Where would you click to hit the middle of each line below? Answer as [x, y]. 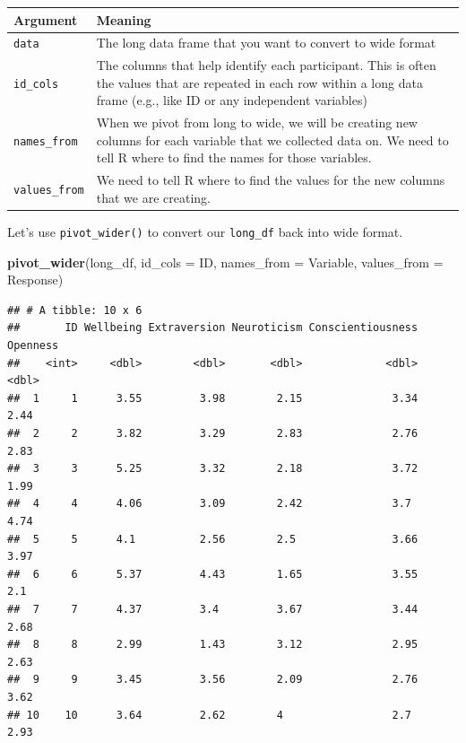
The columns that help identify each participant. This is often [266, 65]
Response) [35, 280]
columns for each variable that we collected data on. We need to [272, 140]
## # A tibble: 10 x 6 [75, 310]
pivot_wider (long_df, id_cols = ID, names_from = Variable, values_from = [225, 262]
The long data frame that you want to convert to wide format [266, 43]
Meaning [124, 19]
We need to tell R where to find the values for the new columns [271, 180]
